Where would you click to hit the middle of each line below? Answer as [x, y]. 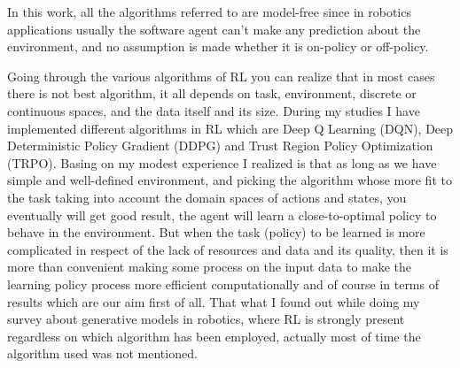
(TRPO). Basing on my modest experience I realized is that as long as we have [222, 162]
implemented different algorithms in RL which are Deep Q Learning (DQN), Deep [230, 128]
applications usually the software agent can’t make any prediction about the [214, 29]
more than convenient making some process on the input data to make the [210, 267]
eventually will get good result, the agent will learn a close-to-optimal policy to [222, 215]
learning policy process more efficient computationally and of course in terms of [223, 284]
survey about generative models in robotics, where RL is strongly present [206, 319]
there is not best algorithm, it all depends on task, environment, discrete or [212, 93]
